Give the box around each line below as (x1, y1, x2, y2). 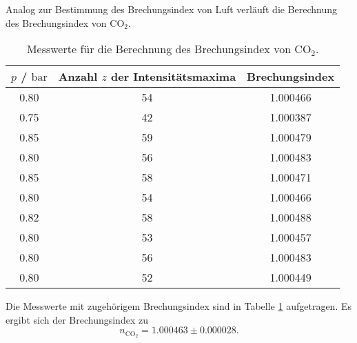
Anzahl (58, 68, 98, 85)
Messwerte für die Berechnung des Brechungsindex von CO (26, 41, 312, 57)
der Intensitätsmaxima (111, 68, 236, 85)
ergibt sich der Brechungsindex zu (6, 312, 148, 326)
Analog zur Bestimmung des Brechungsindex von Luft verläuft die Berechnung (6, 2, 338, 16)
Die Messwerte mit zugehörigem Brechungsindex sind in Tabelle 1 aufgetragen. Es (6, 299, 351, 313)
